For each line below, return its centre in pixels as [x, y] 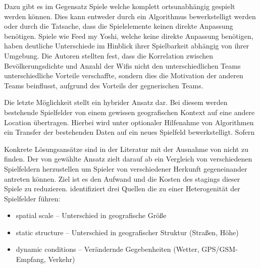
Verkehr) [62, 259]
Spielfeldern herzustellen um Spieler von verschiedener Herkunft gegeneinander [126, 168]
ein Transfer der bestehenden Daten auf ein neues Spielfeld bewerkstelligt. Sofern [129, 132]
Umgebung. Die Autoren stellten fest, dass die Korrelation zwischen [109, 55]
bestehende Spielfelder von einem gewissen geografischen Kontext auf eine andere [129, 112]
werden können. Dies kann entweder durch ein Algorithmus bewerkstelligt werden [130, 16]
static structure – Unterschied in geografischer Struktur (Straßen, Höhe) [127, 232]
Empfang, [31, 259]
